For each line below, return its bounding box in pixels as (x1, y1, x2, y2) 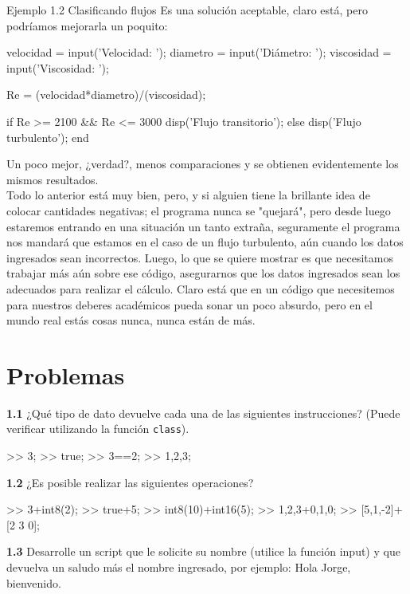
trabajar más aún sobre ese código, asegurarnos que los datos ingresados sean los (6, 265, 400, 281)
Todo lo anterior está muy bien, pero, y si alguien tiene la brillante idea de (6, 187, 370, 203)
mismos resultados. (6, 171, 99, 187)
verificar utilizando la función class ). (6, 420, 189, 437)
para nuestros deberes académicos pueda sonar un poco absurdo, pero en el (6, 296, 373, 313)
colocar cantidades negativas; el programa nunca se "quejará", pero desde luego (6, 202, 391, 218)
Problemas (6, 358, 125, 391)
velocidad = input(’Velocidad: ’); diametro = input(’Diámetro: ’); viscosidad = (6, 44, 392, 61)
